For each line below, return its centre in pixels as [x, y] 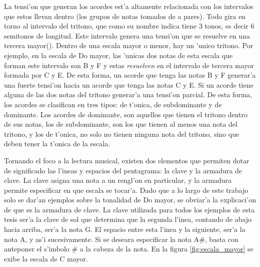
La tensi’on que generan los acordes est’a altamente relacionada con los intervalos [129, 6]
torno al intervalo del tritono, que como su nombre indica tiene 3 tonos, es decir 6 [129, 26]
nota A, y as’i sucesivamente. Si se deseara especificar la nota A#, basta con [121, 239]
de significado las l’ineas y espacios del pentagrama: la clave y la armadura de [123, 170]
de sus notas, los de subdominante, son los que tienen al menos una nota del [121, 124]
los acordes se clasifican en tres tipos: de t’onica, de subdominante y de [113, 104]
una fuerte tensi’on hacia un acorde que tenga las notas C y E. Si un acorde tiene [129, 84]
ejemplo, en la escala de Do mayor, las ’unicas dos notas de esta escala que [118, 55]
